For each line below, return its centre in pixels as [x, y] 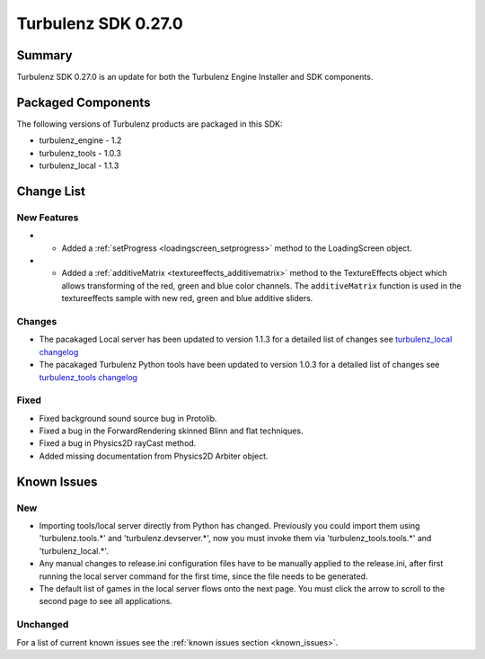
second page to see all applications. [106, 601]
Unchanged [43, 625]
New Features [48, 218]
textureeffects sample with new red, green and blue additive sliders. [187, 298]
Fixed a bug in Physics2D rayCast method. [118, 443]
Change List [51, 191]
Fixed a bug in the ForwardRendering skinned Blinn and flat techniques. [172, 431]
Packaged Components [84, 102]
